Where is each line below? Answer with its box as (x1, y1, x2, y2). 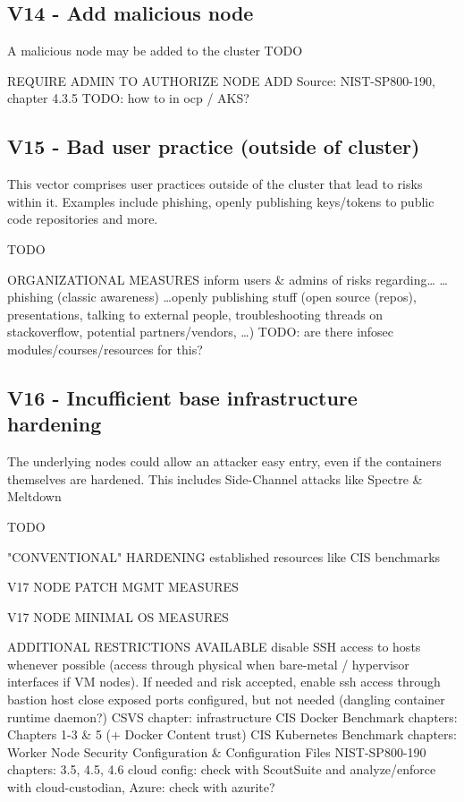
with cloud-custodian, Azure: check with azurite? (7, 778, 275, 797)
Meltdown (7, 487, 62, 506)
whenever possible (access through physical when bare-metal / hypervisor (7, 654, 409, 673)
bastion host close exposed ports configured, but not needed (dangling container (7, 690, 445, 709)
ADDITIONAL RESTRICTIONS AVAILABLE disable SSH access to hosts (7, 637, 421, 656)
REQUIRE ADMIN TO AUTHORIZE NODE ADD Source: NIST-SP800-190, (7, 71, 435, 90)
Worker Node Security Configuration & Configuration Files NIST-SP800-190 (7, 742, 426, 761)
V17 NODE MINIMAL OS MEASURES (7, 607, 229, 626)
